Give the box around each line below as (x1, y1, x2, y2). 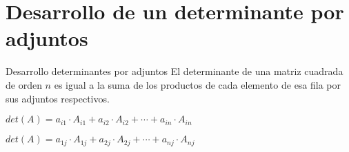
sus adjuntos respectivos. (6, 91, 110, 105)
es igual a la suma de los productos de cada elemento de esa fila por (54, 77, 341, 91)
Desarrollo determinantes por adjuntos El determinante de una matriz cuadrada (6, 64, 343, 78)
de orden (6, 77, 42, 91)
